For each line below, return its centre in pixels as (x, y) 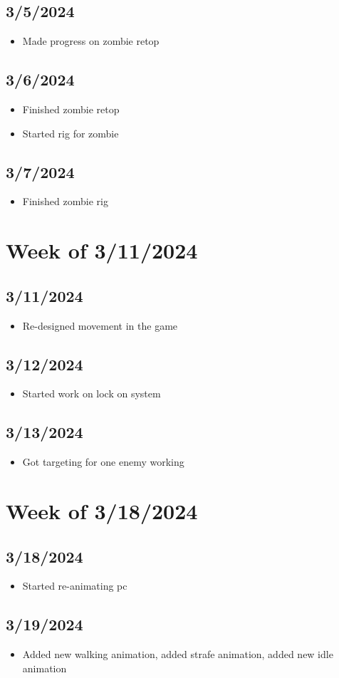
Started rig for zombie (71, 133)
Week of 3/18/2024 (102, 510)
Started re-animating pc (75, 586)
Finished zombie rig (65, 201)
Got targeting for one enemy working (103, 462)
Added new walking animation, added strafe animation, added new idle (178, 654)
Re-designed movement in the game (100, 325)
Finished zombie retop (71, 109)
